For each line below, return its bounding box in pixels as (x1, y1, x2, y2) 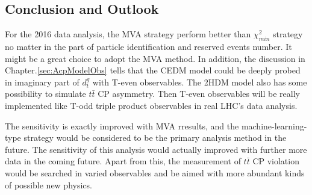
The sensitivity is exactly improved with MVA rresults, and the (5, 119, 239, 132)
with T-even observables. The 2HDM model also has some (92, 75, 307, 88)
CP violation (252, 155, 299, 167)
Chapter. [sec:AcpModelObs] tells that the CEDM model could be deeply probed (5, 64, 301, 76)
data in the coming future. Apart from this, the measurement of (5, 155, 241, 167)
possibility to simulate (5, 87, 86, 100)
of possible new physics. (5, 178, 92, 191)
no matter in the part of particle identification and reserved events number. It (5, 40, 292, 52)
